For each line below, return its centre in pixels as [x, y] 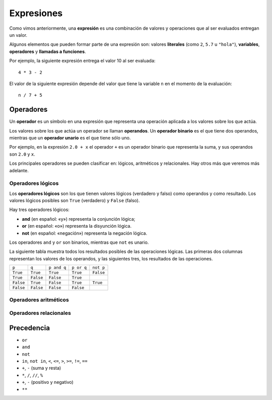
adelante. [19, 170]
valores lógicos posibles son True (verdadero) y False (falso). [75, 201]
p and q [57, 268]
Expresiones [36, 13]
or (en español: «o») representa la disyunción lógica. [77, 226]
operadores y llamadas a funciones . [48, 51]
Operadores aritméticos [39, 300]
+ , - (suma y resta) [42, 368]
